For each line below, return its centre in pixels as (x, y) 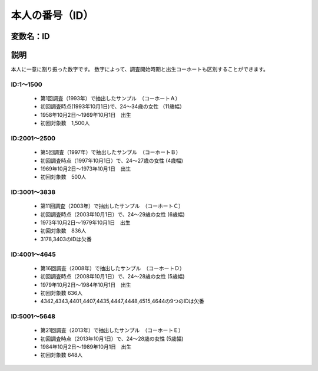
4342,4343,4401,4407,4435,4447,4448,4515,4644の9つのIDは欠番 (122, 301)
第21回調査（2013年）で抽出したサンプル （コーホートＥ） (112, 330)
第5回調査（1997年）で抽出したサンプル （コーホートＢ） (111, 152)
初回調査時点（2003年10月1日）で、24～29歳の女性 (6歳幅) (112, 214)
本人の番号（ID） (52, 15)
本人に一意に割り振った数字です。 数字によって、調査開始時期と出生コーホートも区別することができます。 (140, 69)
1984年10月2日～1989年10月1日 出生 (86, 347)
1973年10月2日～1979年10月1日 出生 (85, 223)
